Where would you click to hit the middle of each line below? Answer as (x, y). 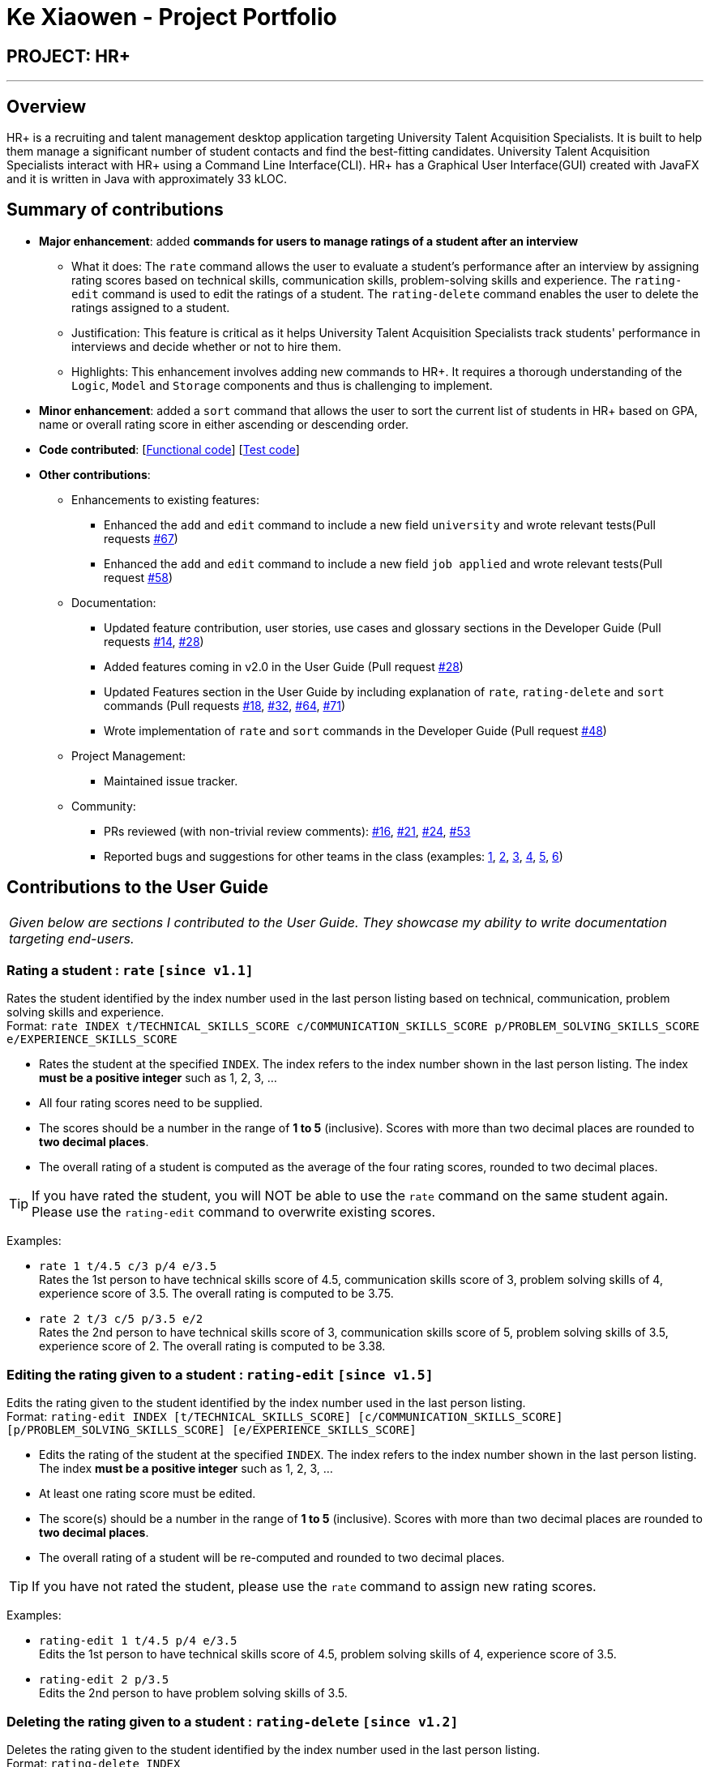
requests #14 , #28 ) (154, 641)
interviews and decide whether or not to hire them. (206, 346)
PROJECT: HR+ (69, 56)
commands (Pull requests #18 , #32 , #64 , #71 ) (225, 705)
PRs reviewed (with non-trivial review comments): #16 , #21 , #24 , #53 (287, 831)
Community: (104, 806)
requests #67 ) (141, 538)
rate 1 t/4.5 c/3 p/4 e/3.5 (128, 1266)
